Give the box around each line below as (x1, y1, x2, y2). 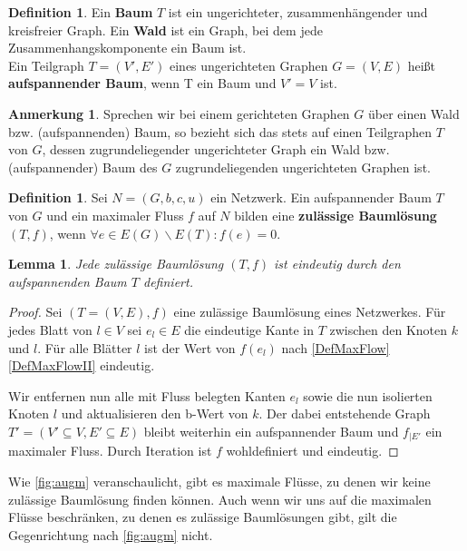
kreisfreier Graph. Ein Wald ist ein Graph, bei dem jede (8, 20, 323, 39)
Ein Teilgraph (8, 55, 84, 74)
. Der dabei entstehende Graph (258, 404, 431, 423)
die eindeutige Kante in (184, 320, 314, 339)
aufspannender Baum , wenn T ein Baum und (8, 74, 277, 93)
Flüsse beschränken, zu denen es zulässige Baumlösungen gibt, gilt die (8, 507, 397, 526)
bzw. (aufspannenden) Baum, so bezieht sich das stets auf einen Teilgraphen (8, 122, 432, 141)
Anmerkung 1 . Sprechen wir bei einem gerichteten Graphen (8, 103, 350, 123)
